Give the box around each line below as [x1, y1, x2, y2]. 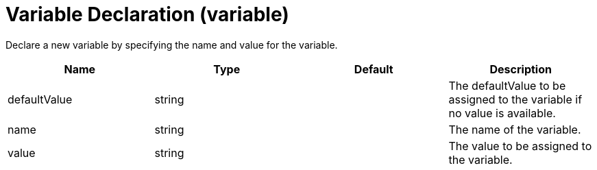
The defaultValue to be [448, 78, 566, 93]
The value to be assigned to [448, 138, 592, 153]
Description [489, 62, 552, 76]
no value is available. [448, 106, 556, 120]
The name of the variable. [448, 122, 581, 136]
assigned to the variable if [448, 92, 583, 106]
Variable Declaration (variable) [5, 3, 289, 26]
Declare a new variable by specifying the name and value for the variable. [5, 38, 338, 51]
